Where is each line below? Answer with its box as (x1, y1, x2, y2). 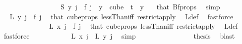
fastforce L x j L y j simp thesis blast (3, 30, 235, 41)
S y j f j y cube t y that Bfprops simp (60, 1, 220, 11)
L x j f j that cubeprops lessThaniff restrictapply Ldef (49, 21, 238, 31)
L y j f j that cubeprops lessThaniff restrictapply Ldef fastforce (9, 11, 234, 21)
